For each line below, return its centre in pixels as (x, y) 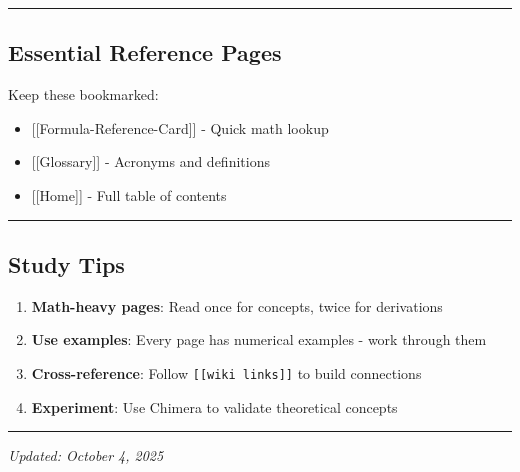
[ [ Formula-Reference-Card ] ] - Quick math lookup (180, 127)
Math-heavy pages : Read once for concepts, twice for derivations (237, 305)
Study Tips (66, 263)
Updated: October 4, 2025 (86, 455)
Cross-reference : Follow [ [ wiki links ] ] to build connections (226, 372)
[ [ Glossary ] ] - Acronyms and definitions (150, 161)
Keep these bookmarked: (83, 94)
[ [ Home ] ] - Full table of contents (129, 194)
